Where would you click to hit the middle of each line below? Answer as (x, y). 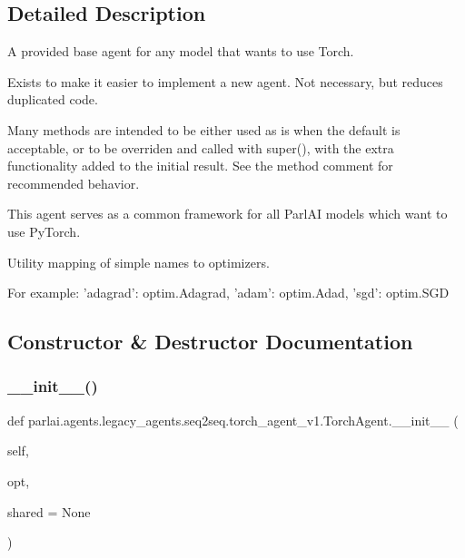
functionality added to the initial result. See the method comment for (200, 166)
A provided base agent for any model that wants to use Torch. (181, 51)
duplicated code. (53, 99)
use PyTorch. (44, 231)
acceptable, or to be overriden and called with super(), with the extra (201, 147)
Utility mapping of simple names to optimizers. (139, 262)
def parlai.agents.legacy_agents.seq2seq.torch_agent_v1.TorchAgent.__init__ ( (233, 420)
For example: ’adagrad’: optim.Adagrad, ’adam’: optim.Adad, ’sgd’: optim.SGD (228, 293)
